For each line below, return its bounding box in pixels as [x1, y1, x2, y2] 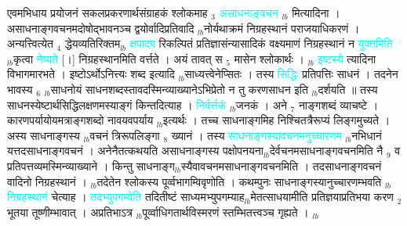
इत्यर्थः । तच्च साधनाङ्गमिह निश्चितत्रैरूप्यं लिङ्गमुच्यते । [162, 112, 391, 128]
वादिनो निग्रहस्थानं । [7, 173, 87, 189]
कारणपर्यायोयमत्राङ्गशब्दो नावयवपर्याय [7, 112, 154, 128]
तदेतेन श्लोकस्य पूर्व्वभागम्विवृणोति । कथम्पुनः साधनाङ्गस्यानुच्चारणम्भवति [96, 173, 382, 189]
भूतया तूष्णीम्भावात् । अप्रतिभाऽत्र [7, 203, 133, 220]
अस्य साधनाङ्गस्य [7, 127, 80, 143]
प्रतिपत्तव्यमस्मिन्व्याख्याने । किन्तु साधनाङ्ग [7, 157, 175, 174]
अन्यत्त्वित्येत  [7, 35, 57, 52]
